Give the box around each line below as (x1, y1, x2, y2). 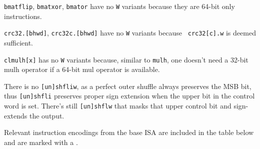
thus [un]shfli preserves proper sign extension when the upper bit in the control (4, 90, 255, 101)
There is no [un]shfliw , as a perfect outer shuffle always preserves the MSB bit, (4, 80, 251, 91)
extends (4, 110, 27, 120)
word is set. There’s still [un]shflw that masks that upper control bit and (4, 100, 231, 111)
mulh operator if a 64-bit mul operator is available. (4, 64, 160, 74)
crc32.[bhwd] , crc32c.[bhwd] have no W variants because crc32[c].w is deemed (4, 27, 256, 38)
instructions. (4, 10, 42, 21)
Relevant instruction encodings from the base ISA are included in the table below (4, 127, 254, 137)
